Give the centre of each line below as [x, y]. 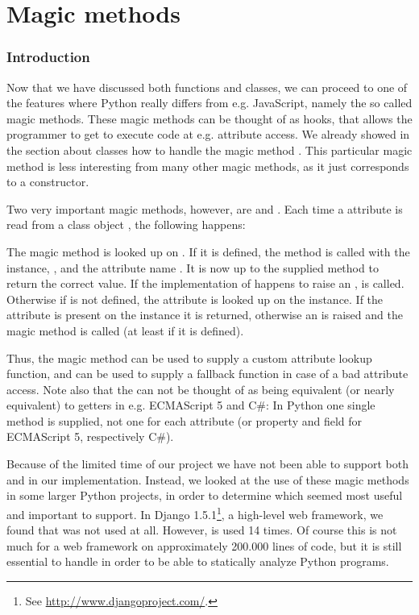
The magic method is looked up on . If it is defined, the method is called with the [208, 251]
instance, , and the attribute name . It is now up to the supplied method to [193, 267]
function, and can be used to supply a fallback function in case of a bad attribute [207, 374]
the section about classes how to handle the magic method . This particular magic [209, 150]
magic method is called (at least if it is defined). [125, 330]
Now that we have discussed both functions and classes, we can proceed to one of [207, 87]
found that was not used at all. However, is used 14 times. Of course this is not [202, 530]
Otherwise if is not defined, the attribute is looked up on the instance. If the [195, 299]
